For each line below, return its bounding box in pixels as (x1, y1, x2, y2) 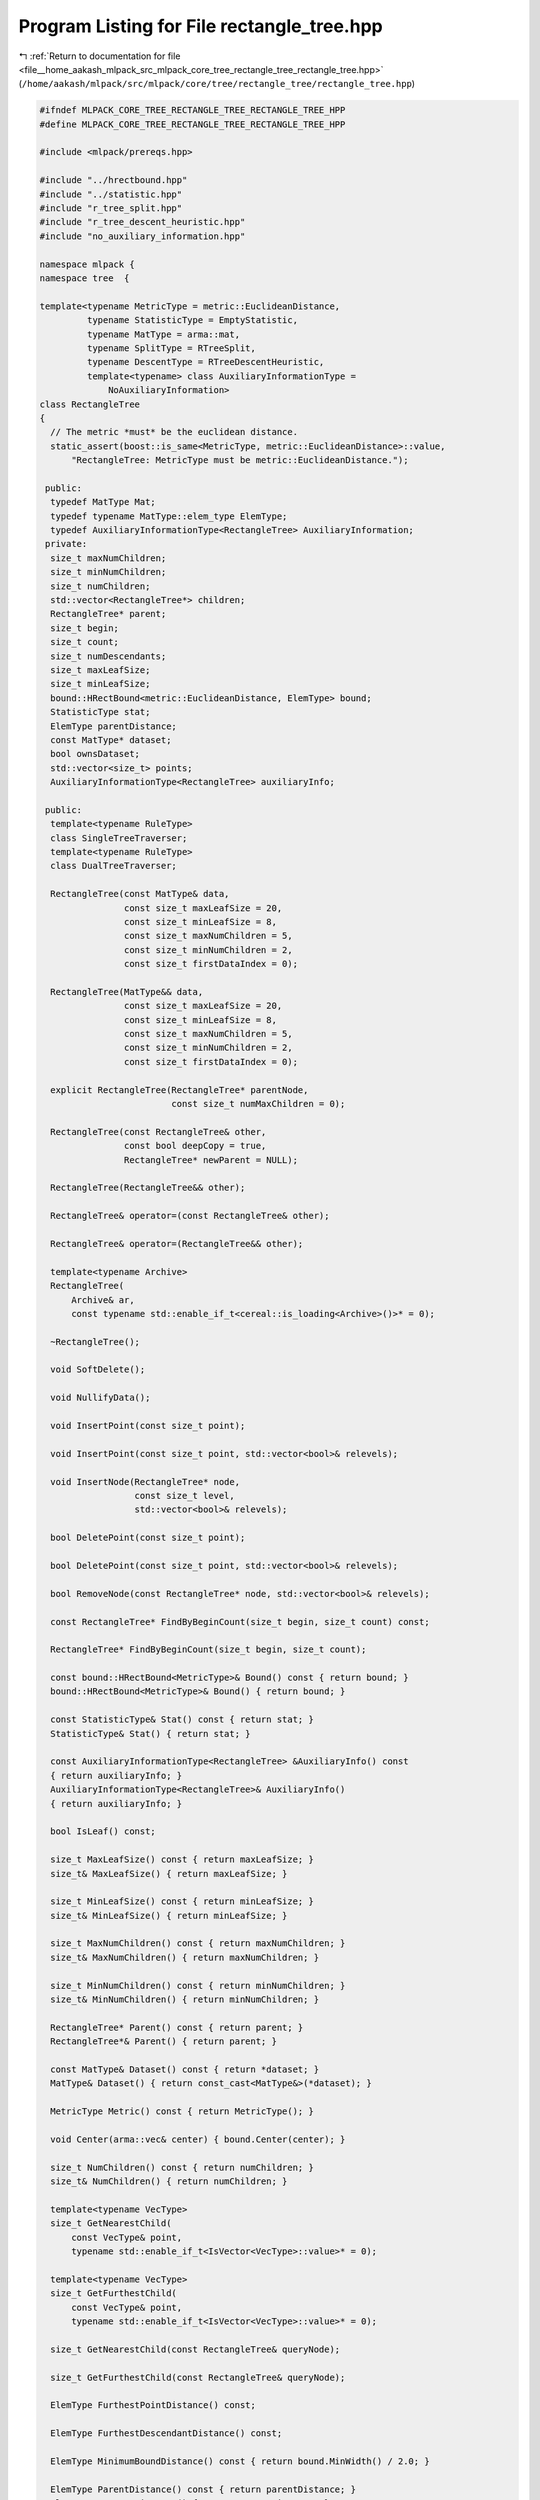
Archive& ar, (71, 1294, 135, 1305)
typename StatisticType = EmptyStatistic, (86, 315, 299, 326)
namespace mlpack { (39, 258, 135, 270)
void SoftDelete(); (50, 1364, 146, 1375)
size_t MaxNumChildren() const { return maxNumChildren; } (50, 1938, 346, 1949)
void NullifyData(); (50, 1392, 151, 1404)
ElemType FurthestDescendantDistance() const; (50, 2428, 283, 2439)
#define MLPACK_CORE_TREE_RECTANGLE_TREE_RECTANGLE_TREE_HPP (39, 118, 346, 130)
